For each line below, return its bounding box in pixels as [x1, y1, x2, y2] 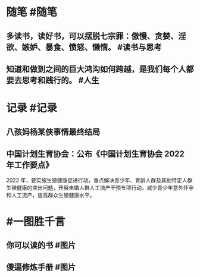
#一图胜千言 [6, 215, 65, 228]
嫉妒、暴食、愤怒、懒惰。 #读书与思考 [21, 42, 162, 52]
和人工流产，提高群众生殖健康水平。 [6, 191, 95, 199]
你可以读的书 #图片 [6, 240, 76, 250]
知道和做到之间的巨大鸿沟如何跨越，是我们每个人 [6, 64, 186, 74]
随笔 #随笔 [6, 5, 58, 19]
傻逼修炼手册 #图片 [6, 262, 76, 272]
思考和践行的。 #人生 [21, 75, 99, 85]
